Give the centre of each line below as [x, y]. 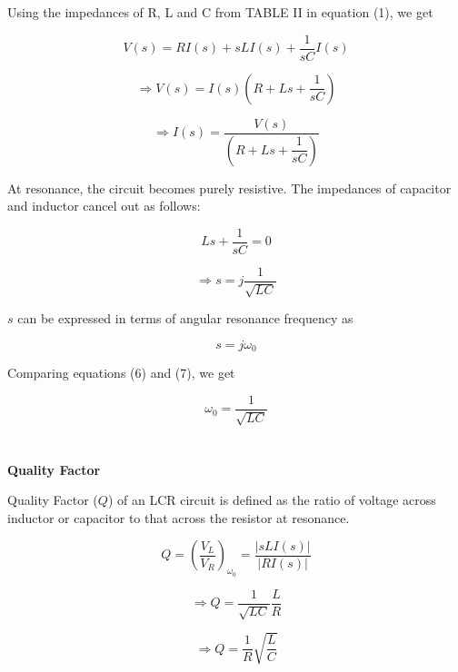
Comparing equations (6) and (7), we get [121, 373]
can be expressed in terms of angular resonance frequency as [185, 318]
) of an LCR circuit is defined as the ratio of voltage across [272, 500]
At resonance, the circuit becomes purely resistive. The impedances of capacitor [229, 188]
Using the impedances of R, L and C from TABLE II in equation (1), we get [220, 12]
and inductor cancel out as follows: [104, 206]
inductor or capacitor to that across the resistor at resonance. [179, 517]
